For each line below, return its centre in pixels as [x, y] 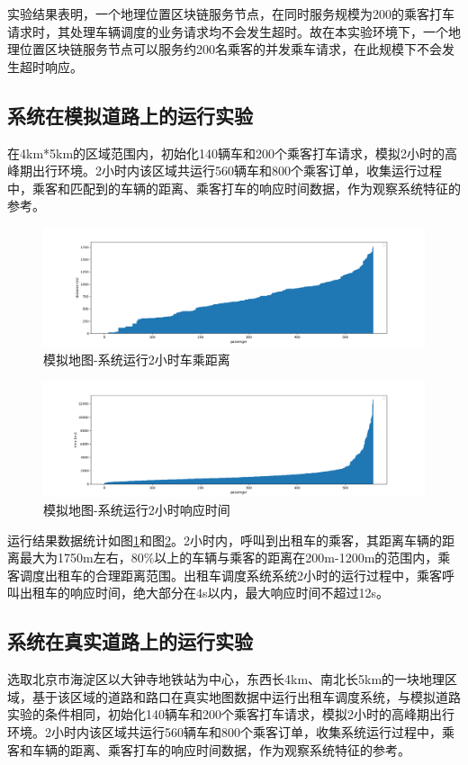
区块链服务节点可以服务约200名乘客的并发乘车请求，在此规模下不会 [243, 49]
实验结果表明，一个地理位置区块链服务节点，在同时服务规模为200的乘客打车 [231, 13]
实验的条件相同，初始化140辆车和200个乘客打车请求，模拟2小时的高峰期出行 [231, 714]
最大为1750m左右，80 [81, 558]
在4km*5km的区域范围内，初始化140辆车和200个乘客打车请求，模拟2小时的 [226, 153]
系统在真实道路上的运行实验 [130, 641]
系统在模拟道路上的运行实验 [130, 115]
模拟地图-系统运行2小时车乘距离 [137, 360]
